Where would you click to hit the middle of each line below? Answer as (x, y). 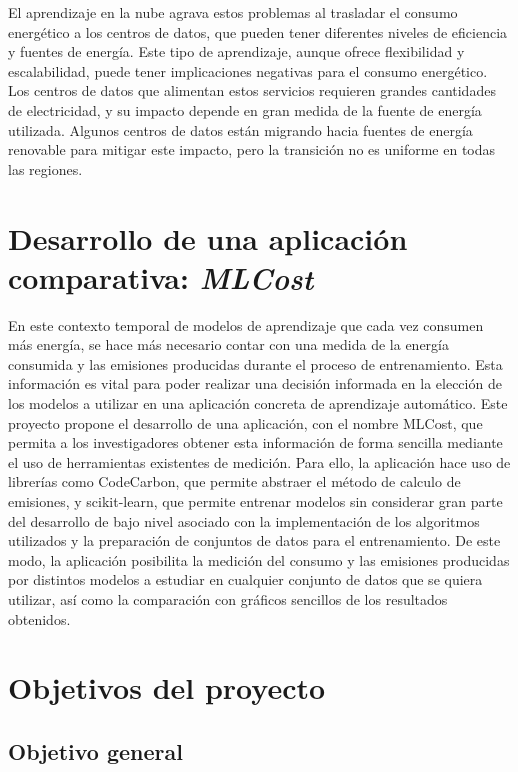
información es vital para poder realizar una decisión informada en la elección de (255, 383)
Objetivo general (95, 750)
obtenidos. (39, 618)
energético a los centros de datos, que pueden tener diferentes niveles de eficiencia (258, 31)
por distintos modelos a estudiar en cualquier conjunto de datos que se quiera (245, 579)
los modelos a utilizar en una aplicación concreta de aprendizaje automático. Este (258, 403)
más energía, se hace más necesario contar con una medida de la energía (228, 344)
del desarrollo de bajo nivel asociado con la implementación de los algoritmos (244, 520)
